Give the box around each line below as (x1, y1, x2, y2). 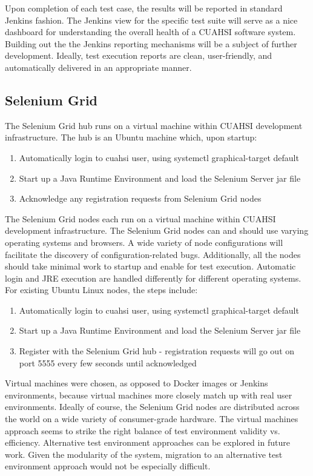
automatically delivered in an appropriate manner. (5, 61, 192, 73)
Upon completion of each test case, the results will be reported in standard (5, 2, 283, 14)
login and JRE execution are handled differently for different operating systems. (5, 271, 301, 284)
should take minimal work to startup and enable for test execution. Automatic (5, 260, 296, 273)
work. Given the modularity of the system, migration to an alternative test (5, 448, 283, 460)
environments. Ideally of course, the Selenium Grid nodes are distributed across (5, 400, 300, 413)
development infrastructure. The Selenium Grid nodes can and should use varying (5, 224, 309, 237)
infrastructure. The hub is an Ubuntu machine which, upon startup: (5, 131, 257, 144)
